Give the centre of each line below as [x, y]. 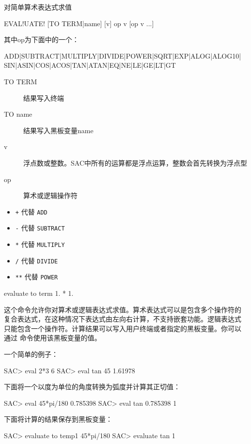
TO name [18, 114]
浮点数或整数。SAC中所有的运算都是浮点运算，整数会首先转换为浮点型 [135, 162]
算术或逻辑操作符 [50, 195]
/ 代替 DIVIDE [37, 260]
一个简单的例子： [31, 354]
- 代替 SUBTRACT [40, 228]
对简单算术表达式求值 [38, 7]
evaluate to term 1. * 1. [39, 293]
